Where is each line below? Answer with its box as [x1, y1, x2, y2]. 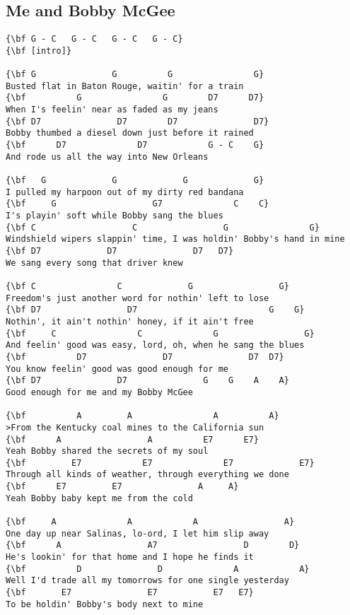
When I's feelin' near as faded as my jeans [6, 105, 218, 115]
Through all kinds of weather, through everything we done [6, 469, 289, 480]
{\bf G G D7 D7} [6, 93, 264, 103]
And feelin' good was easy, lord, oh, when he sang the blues [6, 340, 305, 351]
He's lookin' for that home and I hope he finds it [6, 552, 254, 563]
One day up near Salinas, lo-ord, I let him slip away [6, 528, 269, 539]
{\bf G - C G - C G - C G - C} [6, 34, 183, 45]
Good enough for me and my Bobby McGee [6, 387, 193, 397]
